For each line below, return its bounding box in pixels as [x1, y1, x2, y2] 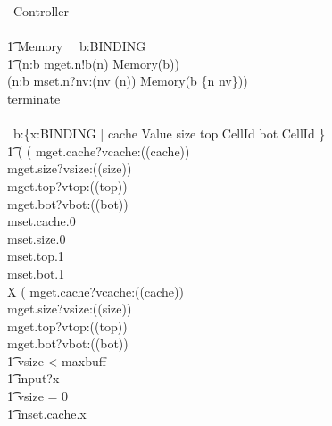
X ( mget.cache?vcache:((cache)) [7, 281, 184, 300]
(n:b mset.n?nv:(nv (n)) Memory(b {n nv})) [7, 71, 248, 90]
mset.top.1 [7, 246, 64, 265]
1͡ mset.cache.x [7, 404, 87, 422]
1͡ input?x [7, 369, 60, 388]
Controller [12, 2, 69, 20]
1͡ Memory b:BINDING [7, 37, 146, 55]
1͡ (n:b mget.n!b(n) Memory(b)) [7, 54, 179, 72]
